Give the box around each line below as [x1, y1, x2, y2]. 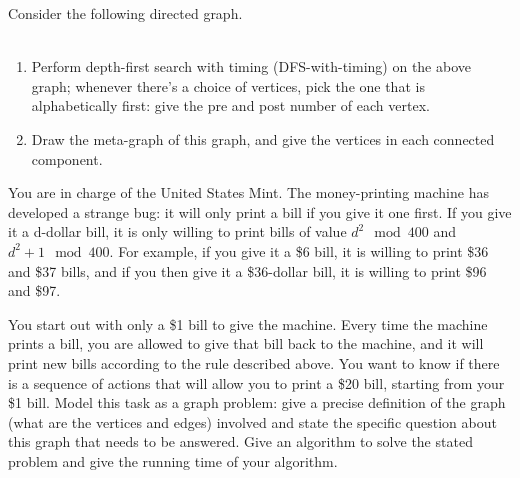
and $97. [8, 280, 61, 301]
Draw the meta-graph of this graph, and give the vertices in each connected [31, 128, 495, 149]
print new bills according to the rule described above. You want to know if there [8, 352, 500, 373]
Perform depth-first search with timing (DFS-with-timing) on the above [31, 56, 471, 77]
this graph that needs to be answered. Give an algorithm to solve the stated [8, 431, 473, 452]
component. [31, 148, 103, 169]
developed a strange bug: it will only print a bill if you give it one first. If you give [8, 201, 512, 222]
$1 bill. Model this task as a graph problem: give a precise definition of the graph [8, 392, 506, 413]
